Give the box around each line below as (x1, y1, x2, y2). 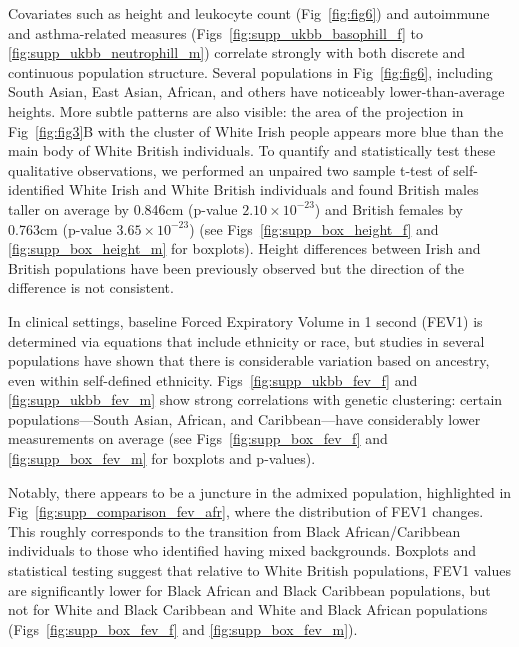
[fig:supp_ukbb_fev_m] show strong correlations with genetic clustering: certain (8, 389, 503, 410)
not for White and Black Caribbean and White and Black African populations (8, 599, 488, 620)
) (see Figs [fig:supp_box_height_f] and (189, 218, 439, 239)
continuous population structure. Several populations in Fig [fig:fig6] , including (8, 61, 493, 82)
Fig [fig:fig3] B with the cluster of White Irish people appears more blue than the (8, 120, 504, 141)
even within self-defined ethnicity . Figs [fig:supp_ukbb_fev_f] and (8, 369, 418, 390)
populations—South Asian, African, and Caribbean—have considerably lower (8, 408, 481, 429)
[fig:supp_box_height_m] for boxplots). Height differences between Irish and (8, 238, 481, 259)
